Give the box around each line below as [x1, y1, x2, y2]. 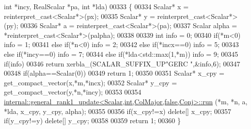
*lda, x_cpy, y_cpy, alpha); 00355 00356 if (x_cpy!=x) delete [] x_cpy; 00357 [4, 106, 232, 116]
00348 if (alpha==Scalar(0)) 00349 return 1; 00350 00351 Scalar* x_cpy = [4, 68, 224, 78]
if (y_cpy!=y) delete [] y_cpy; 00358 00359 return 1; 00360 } [4, 115, 181, 126]
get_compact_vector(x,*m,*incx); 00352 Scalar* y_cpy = [4, 77, 177, 87]
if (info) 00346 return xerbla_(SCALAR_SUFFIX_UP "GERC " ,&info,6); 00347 [4, 58, 240, 68]
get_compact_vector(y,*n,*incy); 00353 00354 [4, 87, 141, 97]
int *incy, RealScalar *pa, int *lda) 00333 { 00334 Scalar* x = [4, 1, 189, 11]
